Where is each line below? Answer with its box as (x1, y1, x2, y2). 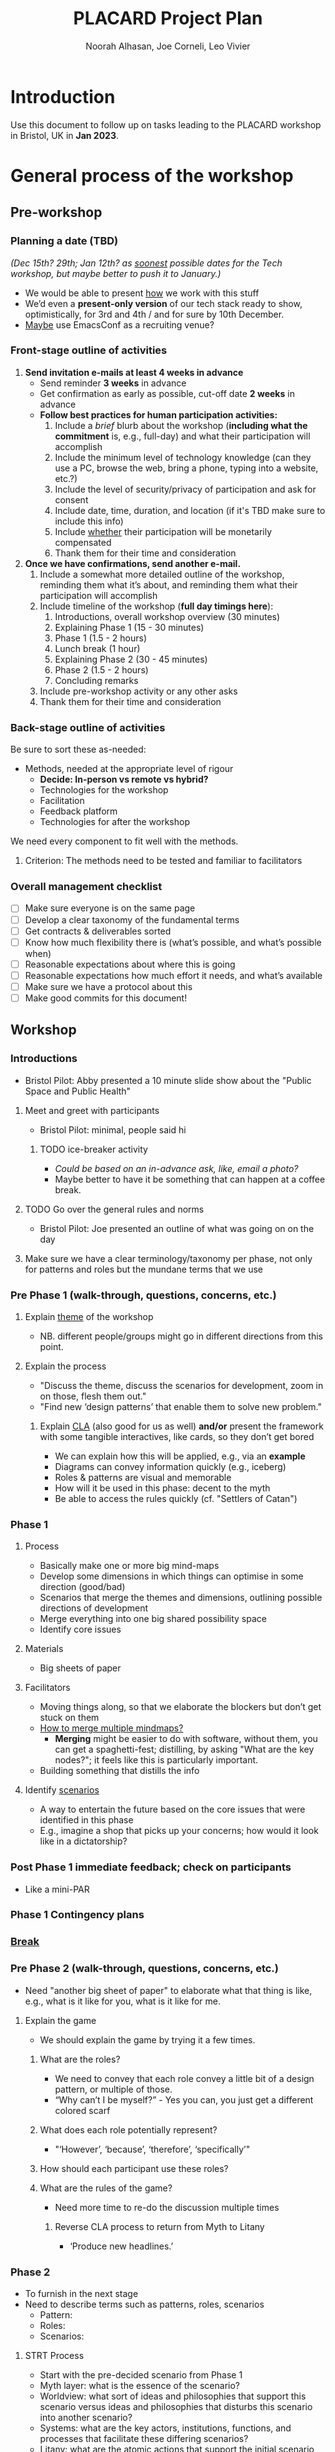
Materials (24, 1643, 64, 1655)
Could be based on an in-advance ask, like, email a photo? (54, 1162, 299, 1174)
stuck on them (39, 1712, 100, 1724)
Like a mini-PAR (24, 1883, 90, 1895)
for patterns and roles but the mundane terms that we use (24, 1263, 263, 1275)
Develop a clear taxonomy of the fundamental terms (24, 913, 240, 926)
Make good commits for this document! (24, 992, 188, 1004)
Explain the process (24, 1360, 107, 1372)
